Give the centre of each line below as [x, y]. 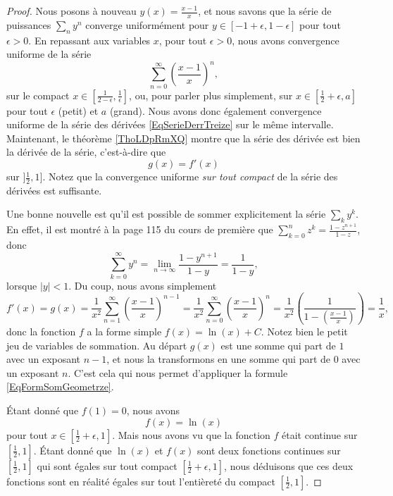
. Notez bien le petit [304, 331]
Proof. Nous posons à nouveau [71, 11]
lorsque [22, 285]
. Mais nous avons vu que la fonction [191, 434]
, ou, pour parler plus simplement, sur [211, 95]
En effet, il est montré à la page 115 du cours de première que [140, 229]
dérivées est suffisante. [54, 190]
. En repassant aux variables [89, 40]
